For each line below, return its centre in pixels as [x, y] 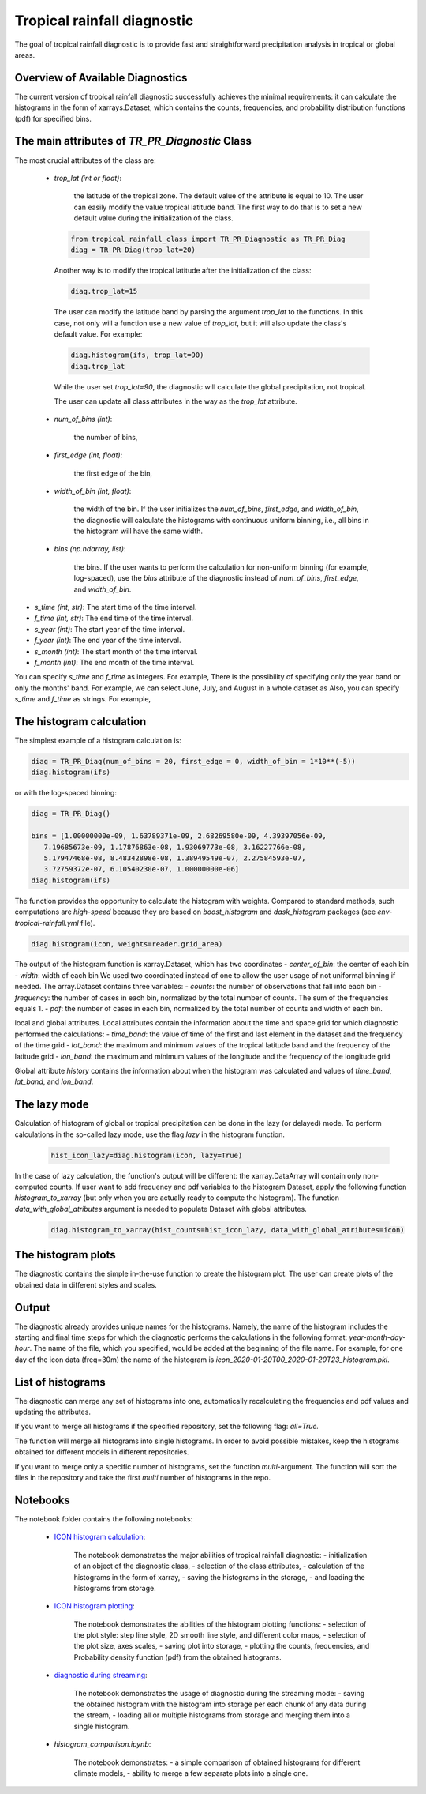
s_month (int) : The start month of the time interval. [116, 651]
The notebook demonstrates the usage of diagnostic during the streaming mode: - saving [219, 1693]
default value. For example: [98, 334]
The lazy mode [52, 1105]
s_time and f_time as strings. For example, [83, 699]
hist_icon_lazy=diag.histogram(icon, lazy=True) [147, 1155]
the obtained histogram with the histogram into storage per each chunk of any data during [220, 1704]
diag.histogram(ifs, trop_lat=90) [137, 355]
